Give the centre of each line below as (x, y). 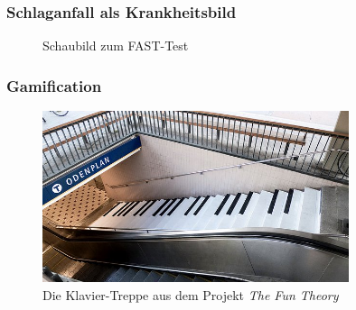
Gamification (54, 85)
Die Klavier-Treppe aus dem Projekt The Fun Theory (191, 294)
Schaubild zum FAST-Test (116, 46)
